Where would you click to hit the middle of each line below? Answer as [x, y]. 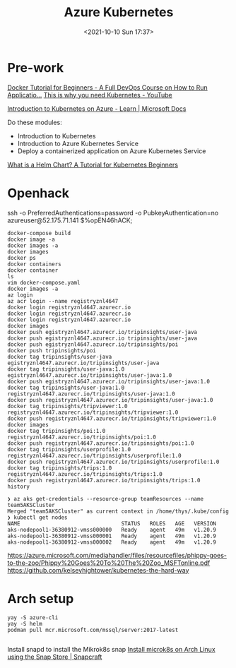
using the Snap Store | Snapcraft [55, 657]
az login [20, 295]
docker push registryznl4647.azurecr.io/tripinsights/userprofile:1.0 [113, 462]
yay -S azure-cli [33, 618]
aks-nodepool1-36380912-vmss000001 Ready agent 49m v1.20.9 [112, 536]
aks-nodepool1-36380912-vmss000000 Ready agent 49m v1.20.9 [112, 530]
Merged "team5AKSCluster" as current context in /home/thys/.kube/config [118, 511]
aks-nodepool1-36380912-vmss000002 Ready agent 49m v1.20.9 [112, 542]
